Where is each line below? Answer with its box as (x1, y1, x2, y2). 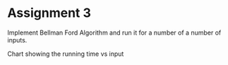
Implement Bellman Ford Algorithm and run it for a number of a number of (7, 28, 222, 37)
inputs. (7, 35, 28, 44)
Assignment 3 (7, 5, 92, 21)
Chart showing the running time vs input (7, 49, 124, 58)
